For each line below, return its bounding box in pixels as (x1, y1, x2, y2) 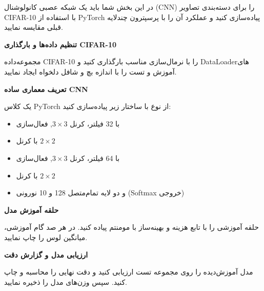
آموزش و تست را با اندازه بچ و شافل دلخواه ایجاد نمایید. (4, 66, 177, 77)
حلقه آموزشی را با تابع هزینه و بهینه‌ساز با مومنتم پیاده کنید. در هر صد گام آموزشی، (4, 222, 259, 232)
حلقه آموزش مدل (4, 204, 59, 215)
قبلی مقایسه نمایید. (4, 22, 63, 32)
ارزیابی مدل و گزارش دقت (4, 249, 88, 260)
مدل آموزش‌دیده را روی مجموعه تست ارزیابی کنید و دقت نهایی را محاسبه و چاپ (4, 266, 253, 277)
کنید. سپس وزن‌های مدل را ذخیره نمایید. (4, 276, 128, 287)
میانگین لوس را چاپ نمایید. (4, 231, 88, 242)
